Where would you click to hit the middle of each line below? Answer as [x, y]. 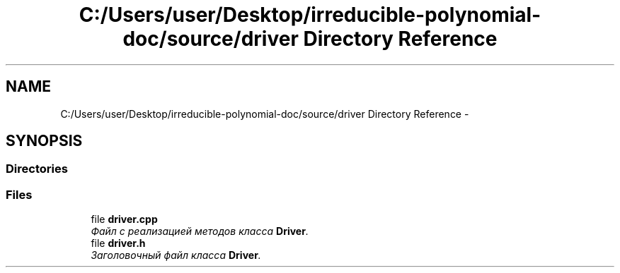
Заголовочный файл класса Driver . [176, 255]
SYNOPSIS [44, 141]
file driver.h [118, 243]
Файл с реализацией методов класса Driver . [200, 231]
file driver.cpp [124, 219]
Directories [37, 169]
